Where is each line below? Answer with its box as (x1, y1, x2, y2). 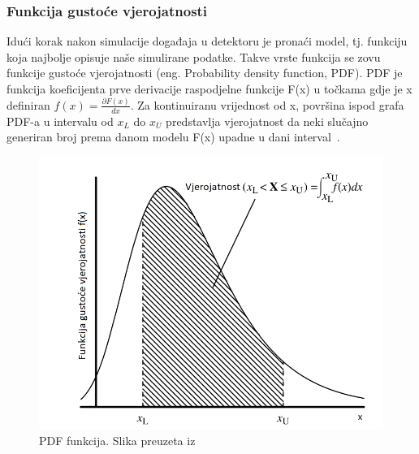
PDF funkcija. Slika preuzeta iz (39, 432, 196, 449)
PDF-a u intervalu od (6, 112, 114, 129)
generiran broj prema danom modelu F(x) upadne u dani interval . (6, 128, 340, 145)
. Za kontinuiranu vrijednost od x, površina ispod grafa (130, 96, 404, 113)
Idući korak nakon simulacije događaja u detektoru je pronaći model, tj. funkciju (6, 32, 408, 50)
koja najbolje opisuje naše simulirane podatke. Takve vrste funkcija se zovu (6, 48, 381, 65)
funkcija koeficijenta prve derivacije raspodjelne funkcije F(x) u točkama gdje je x (6, 80, 413, 97)
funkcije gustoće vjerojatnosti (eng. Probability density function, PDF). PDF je (6, 64, 403, 81)
